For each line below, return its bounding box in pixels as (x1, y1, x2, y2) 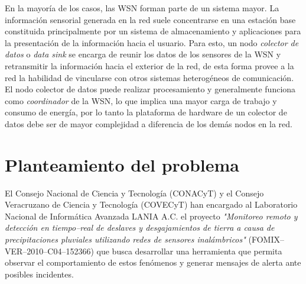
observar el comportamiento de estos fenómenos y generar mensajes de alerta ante (5, 256, 301, 269)
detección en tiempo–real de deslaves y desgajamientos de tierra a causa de (5, 221, 275, 234)
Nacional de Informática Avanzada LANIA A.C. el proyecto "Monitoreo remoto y (5, 209, 298, 222)
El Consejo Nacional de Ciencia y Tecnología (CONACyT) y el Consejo (5, 186, 264, 199)
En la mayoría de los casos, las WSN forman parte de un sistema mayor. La (5, 2, 279, 14)
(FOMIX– (248, 233, 285, 246)
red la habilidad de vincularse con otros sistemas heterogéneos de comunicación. (5, 71, 294, 83)
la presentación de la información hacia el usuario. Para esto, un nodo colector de (5, 36, 299, 49)
